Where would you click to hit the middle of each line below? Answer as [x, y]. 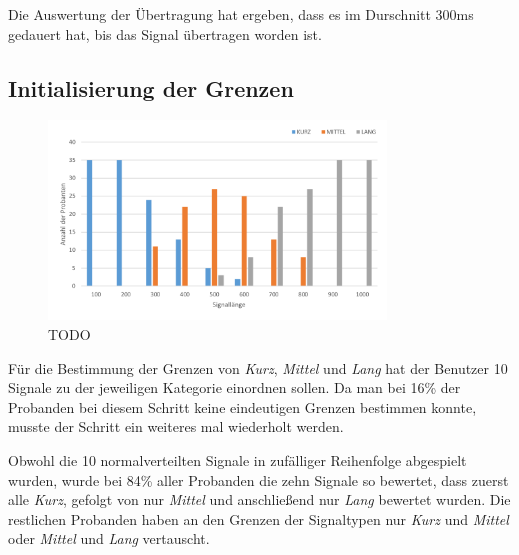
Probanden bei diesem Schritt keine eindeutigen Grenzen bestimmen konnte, [242, 406]
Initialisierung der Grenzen [151, 87]
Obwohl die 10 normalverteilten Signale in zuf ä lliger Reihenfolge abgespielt [237, 459]
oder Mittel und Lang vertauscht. [109, 538]
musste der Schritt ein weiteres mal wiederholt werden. [176, 426]
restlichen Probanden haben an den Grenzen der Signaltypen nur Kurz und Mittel [258, 518]
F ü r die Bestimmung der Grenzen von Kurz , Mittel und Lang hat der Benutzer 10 [258, 367]
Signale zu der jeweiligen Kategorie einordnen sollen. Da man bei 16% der [234, 387]
